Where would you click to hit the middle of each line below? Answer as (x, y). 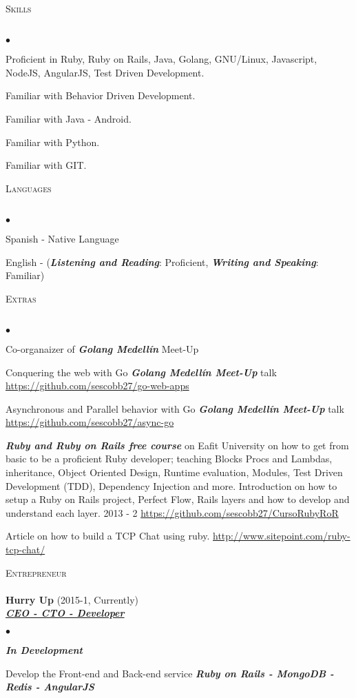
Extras (21, 298)
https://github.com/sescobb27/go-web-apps (97, 386)
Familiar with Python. (53, 142)
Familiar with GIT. (46, 165)
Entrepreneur (36, 572)
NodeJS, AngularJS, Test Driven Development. (105, 72)
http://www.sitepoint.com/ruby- (282, 536)
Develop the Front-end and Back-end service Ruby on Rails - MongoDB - (170, 673)
